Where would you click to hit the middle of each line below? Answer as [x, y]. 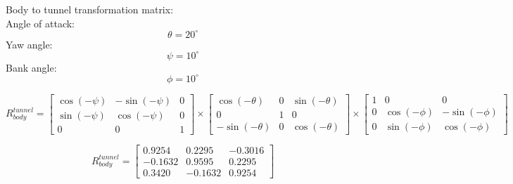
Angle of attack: [40, 23]
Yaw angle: [29, 44]
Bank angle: [31, 67]
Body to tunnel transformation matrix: [90, 9]
